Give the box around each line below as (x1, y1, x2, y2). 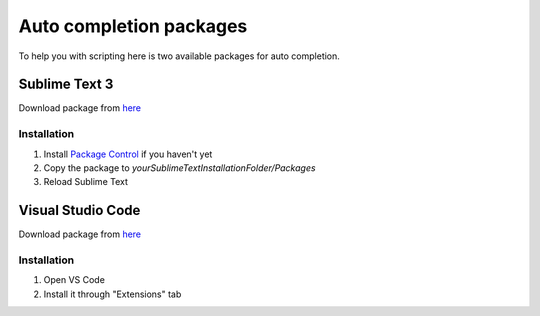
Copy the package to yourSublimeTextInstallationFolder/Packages (43, 161, 316, 174)
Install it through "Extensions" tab (43, 288, 182, 300)
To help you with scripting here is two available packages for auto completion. (18, 50, 340, 62)
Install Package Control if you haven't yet (43, 148, 213, 160)
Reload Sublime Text (43, 176, 129, 188)
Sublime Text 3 (18, 76, 114, 93)
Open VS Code (43, 274, 105, 286)
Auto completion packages (18, 15, 248, 37)
